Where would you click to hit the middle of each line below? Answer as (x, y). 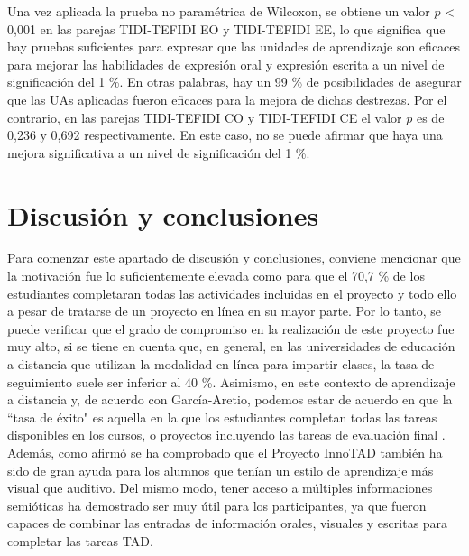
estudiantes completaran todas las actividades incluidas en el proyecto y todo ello (232, 293)
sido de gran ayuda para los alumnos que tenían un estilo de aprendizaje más (221, 470)
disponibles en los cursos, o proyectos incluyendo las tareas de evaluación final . (226, 435)
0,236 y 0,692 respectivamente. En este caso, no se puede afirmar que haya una (225, 135)
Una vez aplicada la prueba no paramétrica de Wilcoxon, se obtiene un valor (219, 11)
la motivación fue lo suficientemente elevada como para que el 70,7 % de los (216, 276)
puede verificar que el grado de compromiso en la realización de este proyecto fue (231, 328)
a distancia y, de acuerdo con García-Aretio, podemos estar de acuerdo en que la (230, 399)
